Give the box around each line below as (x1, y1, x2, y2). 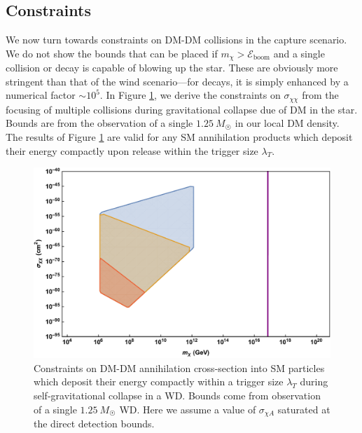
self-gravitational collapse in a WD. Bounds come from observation (34, 388, 321, 403)
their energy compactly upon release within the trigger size (6, 143, 258, 158)
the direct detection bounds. (34, 416, 155, 431)
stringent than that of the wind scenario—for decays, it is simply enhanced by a (6, 74, 349, 88)
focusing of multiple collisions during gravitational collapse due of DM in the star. (6, 102, 358, 116)
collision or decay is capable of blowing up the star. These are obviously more (6, 60, 338, 75)
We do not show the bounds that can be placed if (6, 46, 218, 60)
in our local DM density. (235, 116, 340, 130)
